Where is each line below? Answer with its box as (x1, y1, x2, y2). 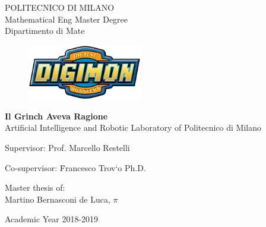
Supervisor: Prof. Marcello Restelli (5, 141, 130, 153)
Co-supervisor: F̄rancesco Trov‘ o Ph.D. (5, 161, 146, 174)
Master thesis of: (5, 181, 65, 194)
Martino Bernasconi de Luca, (5, 193, 110, 205)
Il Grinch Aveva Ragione (5, 109, 108, 122)
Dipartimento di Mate (5, 24, 85, 37)
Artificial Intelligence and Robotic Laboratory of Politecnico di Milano (5, 121, 262, 134)
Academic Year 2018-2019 (5, 213, 99, 225)
